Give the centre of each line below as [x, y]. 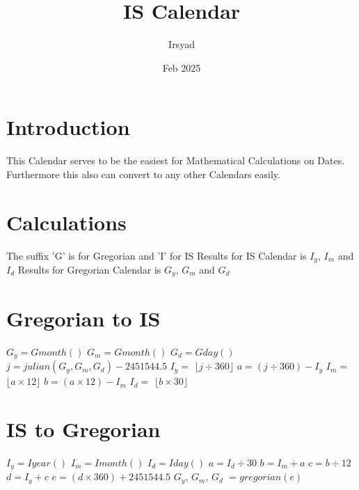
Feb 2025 [182, 67]
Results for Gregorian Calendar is [89, 270]
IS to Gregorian [83, 428]
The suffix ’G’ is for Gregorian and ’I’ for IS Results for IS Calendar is [157, 255]
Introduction [68, 127]
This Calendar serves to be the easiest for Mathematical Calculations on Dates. [176, 160]
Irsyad [182, 44]
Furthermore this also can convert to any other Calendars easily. [143, 174]
